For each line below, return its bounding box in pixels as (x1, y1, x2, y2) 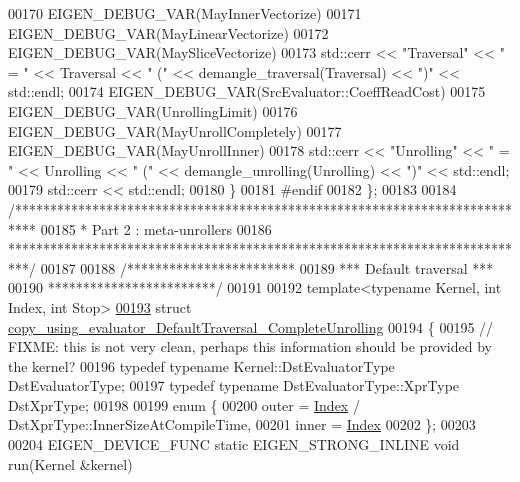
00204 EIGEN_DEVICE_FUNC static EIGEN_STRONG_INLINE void (8, 434, 460, 455)
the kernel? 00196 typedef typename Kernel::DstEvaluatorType (8, 355, 395, 376)
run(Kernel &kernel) (8, 453, 133, 474)
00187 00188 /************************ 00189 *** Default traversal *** (40, 257, 494, 278)
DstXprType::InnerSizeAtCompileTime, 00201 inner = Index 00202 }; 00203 (8, 414, 476, 435)
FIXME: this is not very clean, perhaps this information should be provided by (8, 336, 492, 357)
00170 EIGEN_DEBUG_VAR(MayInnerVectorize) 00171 (8, 3, 362, 23)
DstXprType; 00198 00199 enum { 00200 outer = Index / (8, 394, 360, 415)
